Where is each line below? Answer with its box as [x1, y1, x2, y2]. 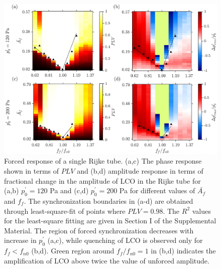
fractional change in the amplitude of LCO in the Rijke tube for [4, 175, 201, 186]
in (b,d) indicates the [151, 245, 216, 256]
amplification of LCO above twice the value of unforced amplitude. [4, 255, 209, 265]
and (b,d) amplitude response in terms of [77, 166, 203, 176]
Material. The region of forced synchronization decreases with [4, 225, 194, 235]
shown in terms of [4, 166, 59, 176]
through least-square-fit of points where [4, 205, 126, 216]
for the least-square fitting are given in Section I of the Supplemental [4, 215, 216, 226]
